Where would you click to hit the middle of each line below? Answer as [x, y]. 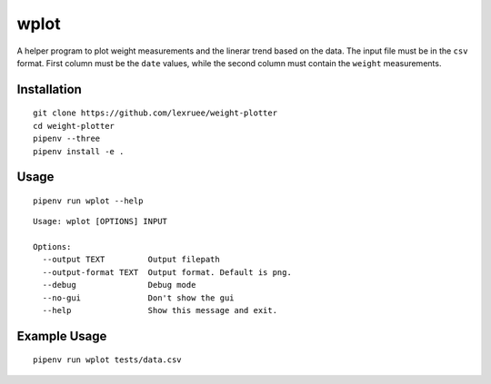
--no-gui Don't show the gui [139, 298]
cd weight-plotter [74, 126]
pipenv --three [67, 139]
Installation [49, 89]
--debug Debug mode [119, 285]
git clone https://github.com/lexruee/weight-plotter [155, 113]
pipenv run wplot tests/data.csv [107, 360]
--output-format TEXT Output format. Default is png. [167, 272]
